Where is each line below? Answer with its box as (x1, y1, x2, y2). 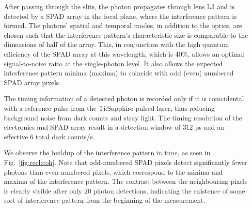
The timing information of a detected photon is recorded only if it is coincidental (4, 93, 244, 104)
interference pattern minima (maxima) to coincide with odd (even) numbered (4, 68, 234, 78)
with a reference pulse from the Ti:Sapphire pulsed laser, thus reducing (4, 103, 215, 113)
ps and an (195, 122, 224, 132)
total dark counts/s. (35, 131, 95, 141)
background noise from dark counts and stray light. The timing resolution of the (4, 112, 242, 122)
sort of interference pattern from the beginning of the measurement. (4, 195, 205, 205)
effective (4, 131, 28, 141)
